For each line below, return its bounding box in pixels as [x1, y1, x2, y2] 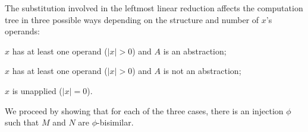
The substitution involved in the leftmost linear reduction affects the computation [5, 2, 303, 14]
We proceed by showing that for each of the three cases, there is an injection [5, 104, 284, 117]
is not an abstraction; [163, 65, 241, 77]
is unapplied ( [12, 84, 62, 96]
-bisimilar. [97, 116, 134, 128]
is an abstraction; [163, 44, 227, 57]
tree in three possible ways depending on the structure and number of [5, 13, 259, 25]
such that [5, 116, 39, 128]
